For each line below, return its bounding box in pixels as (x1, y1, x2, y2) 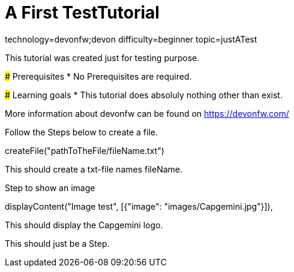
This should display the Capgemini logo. (5, 219, 163, 230)
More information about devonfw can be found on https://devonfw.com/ (5, 108, 289, 119)
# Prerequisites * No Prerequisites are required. (5, 71, 192, 81)
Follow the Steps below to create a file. (5, 126, 158, 137)
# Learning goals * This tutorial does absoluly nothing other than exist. (5, 89, 283, 100)
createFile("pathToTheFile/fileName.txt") (5, 145, 164, 156)
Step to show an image (5, 182, 95, 193)
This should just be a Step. (5, 238, 110, 249)
